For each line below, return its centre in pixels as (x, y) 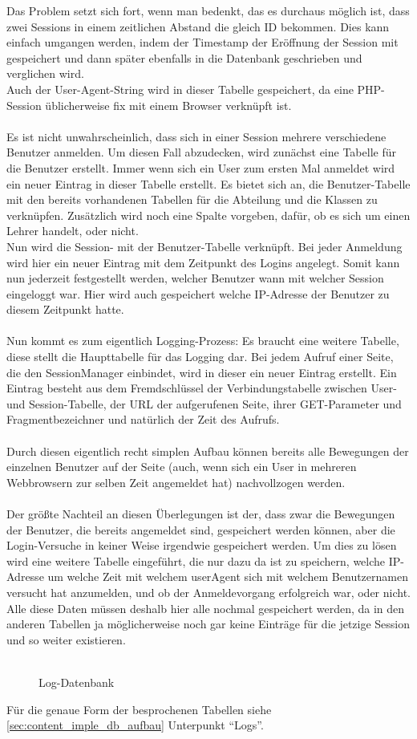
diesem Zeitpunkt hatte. (65, 309)
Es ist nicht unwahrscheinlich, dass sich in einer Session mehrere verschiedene (196, 136)
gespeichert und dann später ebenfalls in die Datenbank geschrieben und (184, 57)
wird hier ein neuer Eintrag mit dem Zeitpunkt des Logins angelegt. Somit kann (203, 262)
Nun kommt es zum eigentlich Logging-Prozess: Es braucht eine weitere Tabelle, (203, 341)
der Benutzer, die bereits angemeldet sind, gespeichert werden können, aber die (201, 529)
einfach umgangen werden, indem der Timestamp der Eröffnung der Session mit (202, 42)
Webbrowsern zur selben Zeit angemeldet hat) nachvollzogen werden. (176, 482)
